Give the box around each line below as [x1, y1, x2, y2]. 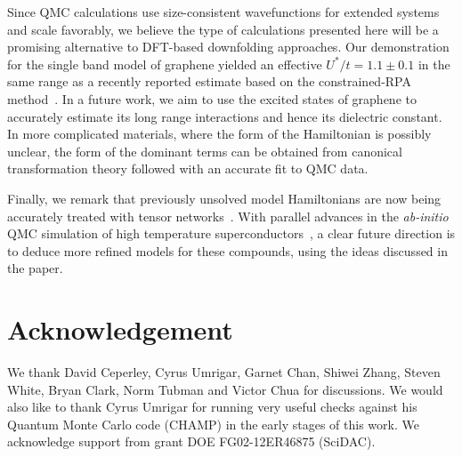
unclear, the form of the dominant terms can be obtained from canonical [7, 141, 402, 160]
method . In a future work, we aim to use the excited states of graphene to [7, 89, 417, 108]
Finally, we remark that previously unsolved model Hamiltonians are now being [7, 188, 442, 207]
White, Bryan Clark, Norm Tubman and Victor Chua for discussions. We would [7, 380, 443, 398]
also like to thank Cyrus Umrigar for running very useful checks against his [7, 397, 417, 416]
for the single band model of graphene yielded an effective [7, 54, 322, 73]
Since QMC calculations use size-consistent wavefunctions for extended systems [7, 3, 440, 20]
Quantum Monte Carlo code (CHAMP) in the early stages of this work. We [7, 414, 419, 433]
